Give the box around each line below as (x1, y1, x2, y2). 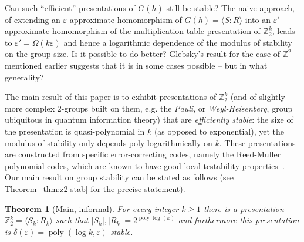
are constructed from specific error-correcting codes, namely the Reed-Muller (5, 148, 281, 160)
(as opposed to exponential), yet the (154, 125, 284, 137)
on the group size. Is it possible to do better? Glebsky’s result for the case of (5, 48, 281, 60)
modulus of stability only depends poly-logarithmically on (5, 136, 212, 149)
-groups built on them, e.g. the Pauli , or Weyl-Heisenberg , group (61, 102, 293, 114)
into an (245, 13, 271, 25)
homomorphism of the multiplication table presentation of (52, 25, 261, 37)
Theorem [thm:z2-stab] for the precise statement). (5, 182, 185, 194)
